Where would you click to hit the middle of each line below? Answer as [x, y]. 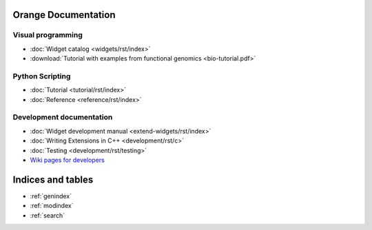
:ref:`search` [48, 215]
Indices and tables [53, 179]
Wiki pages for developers [67, 160]
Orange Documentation [64, 15]
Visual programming [48, 35]
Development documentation [63, 117]
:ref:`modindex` [52, 206]
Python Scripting [42, 76]
